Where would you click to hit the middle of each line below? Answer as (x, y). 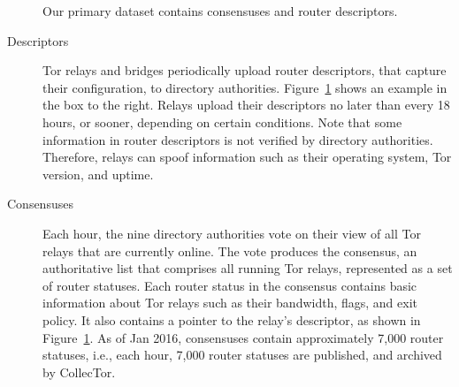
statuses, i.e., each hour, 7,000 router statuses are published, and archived (242, 355)
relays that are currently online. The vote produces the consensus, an (230, 250)
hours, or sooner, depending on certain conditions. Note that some (222, 121)
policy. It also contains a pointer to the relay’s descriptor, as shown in (232, 319)
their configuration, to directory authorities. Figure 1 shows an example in (245, 87)
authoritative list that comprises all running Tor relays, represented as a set (248, 268)
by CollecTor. (79, 372)
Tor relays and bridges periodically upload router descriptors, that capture (245, 70)
